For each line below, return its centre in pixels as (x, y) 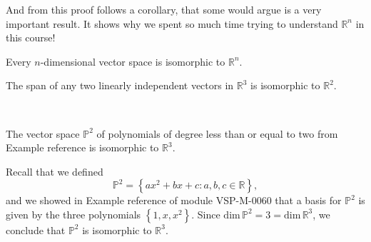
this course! (31, 37)
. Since (206, 214)
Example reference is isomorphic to (82, 147)
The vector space (43, 133)
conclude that (36, 230)
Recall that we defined (55, 171)
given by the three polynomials (73, 214)
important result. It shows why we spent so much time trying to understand (172, 23)
